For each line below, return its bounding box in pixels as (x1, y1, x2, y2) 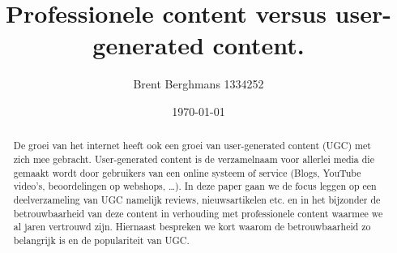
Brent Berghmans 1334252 (133, 75, 264, 92)
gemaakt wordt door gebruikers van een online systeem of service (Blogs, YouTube (13, 165, 361, 179)
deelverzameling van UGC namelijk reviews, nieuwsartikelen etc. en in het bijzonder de (13, 192, 381, 206)
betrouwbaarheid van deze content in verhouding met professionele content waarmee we (13, 206, 383, 220)
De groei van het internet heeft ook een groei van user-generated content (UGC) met (13, 139, 371, 152)
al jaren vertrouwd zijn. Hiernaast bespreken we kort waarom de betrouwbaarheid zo (13, 220, 371, 234)
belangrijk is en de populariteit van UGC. (13, 233, 190, 247)
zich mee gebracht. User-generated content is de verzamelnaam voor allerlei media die (13, 152, 374, 165)
